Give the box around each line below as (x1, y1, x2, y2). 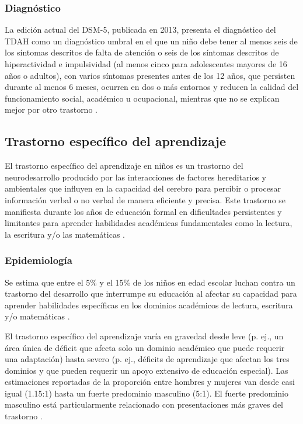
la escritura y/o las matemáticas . (5, 228, 126, 240)
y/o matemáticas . (5, 310, 70, 322)
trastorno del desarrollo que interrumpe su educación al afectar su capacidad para (5, 287, 297, 300)
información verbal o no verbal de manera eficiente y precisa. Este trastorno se (5, 193, 286, 206)
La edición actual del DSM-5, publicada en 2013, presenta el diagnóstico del (5, 23, 276, 36)
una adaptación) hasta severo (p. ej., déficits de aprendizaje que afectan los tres (5, 353, 290, 365)
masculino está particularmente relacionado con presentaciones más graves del (5, 398, 283, 411)
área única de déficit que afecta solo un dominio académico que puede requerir (5, 341, 285, 353)
